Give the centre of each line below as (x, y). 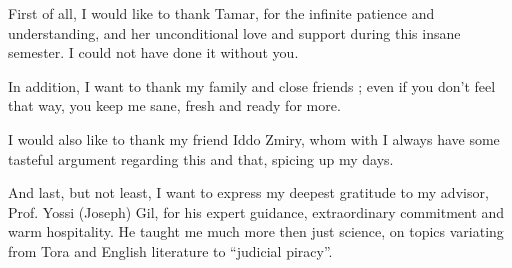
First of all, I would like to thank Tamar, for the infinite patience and (221, 13)
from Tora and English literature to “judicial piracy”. (170, 250)
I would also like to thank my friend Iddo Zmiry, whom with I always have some (254, 138)
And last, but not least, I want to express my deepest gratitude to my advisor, (248, 192)
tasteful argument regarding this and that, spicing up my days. (201, 158)
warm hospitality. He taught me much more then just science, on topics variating (256, 231)
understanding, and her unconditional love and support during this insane (234, 32)
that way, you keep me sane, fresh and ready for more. (174, 105)
